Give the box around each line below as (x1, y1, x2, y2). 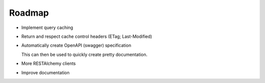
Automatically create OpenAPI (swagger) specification (21, 42, 132, 49)
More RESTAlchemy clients (21, 60, 76, 66)
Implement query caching (21, 25, 74, 30)
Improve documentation (21, 69, 70, 76)
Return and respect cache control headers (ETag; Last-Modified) (21, 33, 152, 39)
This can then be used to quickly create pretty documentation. (21, 52, 148, 57)
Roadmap (9, 7, 49, 18)
